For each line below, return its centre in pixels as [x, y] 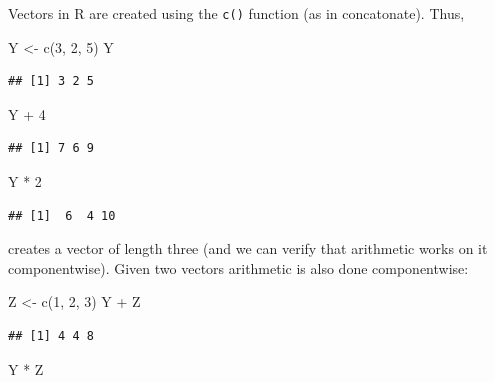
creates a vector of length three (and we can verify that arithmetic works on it [248, 248]
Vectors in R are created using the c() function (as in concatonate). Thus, [236, 13]
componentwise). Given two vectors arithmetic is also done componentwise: [238, 267]
